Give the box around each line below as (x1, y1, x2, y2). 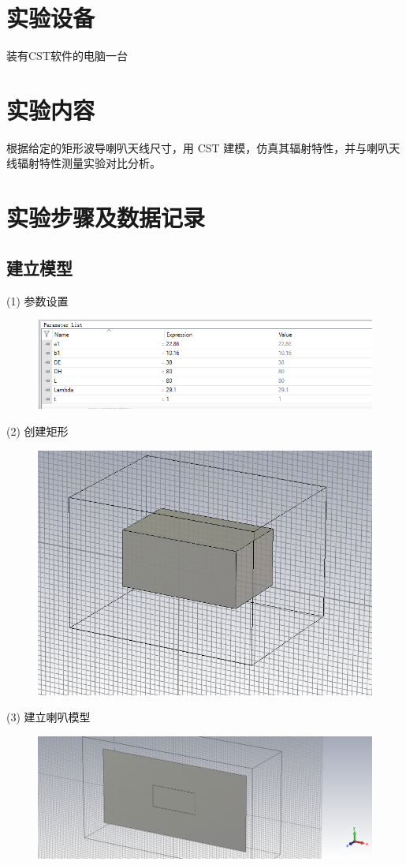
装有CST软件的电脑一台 (6, 47, 128, 64)
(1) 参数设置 (6, 292, 69, 309)
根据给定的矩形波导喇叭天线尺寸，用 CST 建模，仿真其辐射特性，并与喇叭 (6, 139, 389, 155)
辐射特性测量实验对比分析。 (17, 155, 161, 171)
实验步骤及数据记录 (6, 201, 206, 234)
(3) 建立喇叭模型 (6, 709, 91, 725)
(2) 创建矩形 (6, 422, 69, 439)
